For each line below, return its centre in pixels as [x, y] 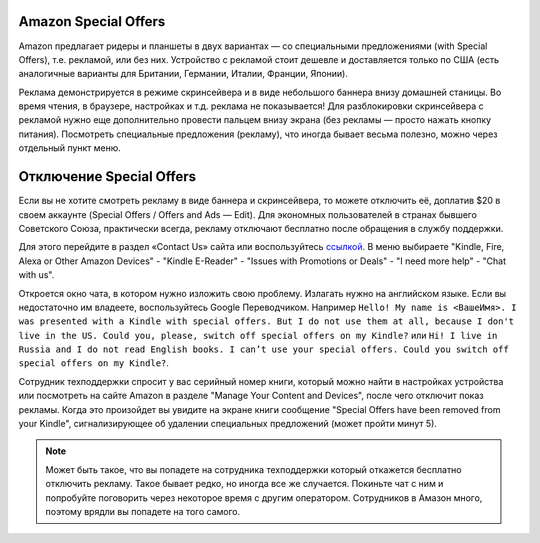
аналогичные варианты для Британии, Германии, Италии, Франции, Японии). [183, 74]
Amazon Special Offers [92, 21]
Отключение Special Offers [107, 176]
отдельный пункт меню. [70, 148]
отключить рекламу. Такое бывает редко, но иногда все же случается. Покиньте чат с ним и [244, 484]
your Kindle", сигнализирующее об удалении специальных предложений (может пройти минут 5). [227, 424]
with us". [36, 275]
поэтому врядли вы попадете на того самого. [142, 511]
